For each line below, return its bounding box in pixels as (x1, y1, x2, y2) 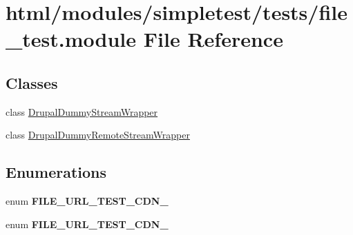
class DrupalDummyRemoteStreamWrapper (6, 127, 190, 142)
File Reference (143, 25, 283, 53)
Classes (6, 72, 58, 93)
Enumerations (6, 161, 107, 183)
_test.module (6, 25, 137, 53)
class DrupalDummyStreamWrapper (6, 104, 158, 119)
